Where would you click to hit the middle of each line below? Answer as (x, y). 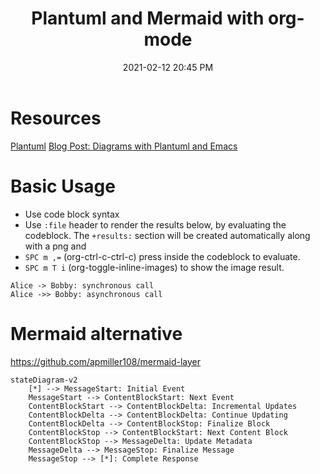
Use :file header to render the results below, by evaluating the (155, 224)
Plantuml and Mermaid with (148, 18)
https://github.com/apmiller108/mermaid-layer (105, 361)
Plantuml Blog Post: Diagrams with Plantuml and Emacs (124, 146)
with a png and (55, 246)
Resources (56, 118)
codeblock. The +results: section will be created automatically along (167, 235)
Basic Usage (63, 186)
